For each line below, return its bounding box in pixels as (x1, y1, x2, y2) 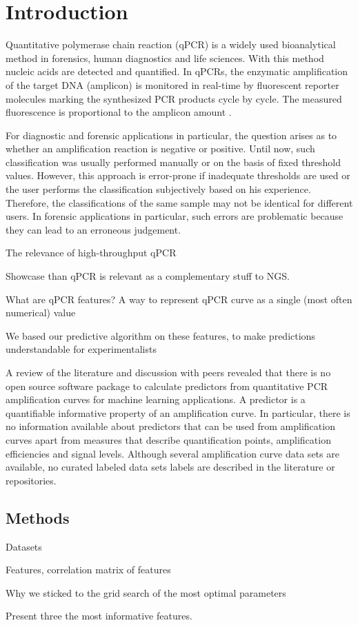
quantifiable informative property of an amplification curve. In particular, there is (6, 405, 350, 420)
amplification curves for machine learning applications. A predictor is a (6, 392, 306, 407)
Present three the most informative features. (6, 608, 192, 623)
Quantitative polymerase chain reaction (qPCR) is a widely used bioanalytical (6, 37, 336, 52)
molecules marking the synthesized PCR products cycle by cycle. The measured (6, 91, 342, 105)
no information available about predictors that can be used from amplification (6, 419, 335, 433)
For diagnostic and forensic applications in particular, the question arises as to (6, 127, 337, 142)
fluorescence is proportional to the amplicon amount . (6, 105, 232, 119)
